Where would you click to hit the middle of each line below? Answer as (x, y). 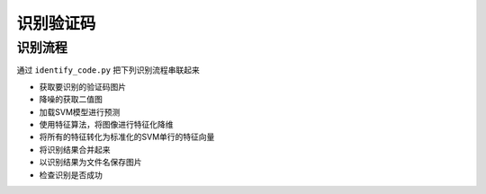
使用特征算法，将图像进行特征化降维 (106, 124)
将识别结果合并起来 (75, 149)
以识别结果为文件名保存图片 (90, 163)
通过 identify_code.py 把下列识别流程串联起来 (108, 70)
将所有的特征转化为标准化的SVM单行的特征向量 (127, 137)
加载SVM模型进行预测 (80, 111)
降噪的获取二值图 (71, 100)
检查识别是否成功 (71, 174)
